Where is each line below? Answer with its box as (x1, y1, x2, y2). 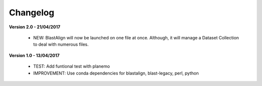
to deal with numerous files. (33, 41, 89, 48)
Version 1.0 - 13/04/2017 (9, 52, 60, 58)
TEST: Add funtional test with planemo (33, 63, 110, 69)
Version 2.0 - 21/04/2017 (9, 24, 61, 30)
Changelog (9, 7, 54, 18)
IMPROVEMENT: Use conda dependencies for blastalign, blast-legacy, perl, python (33, 70, 199, 76)
